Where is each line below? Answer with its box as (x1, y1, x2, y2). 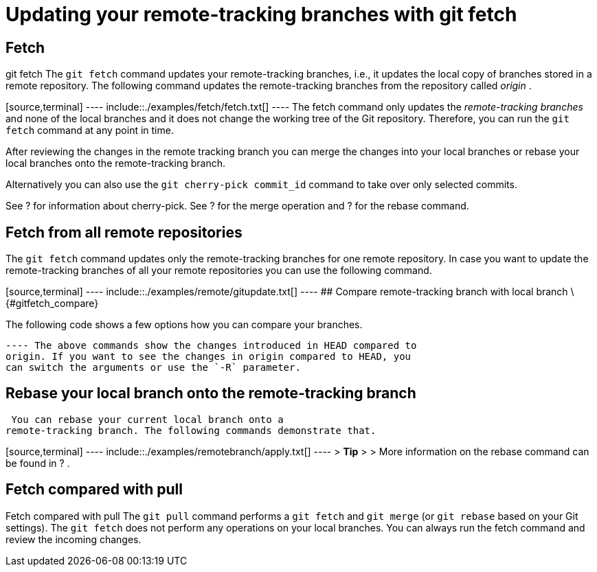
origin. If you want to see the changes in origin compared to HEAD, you (5, 351, 412, 363)
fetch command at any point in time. (5, 124, 174, 137)
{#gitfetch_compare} (5, 297, 99, 310)
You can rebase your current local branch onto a (11, 413, 284, 425)
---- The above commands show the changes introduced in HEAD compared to (5, 340, 417, 352)
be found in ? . (5, 457, 70, 469)
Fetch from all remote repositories (5, 223, 243, 241)
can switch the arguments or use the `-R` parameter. (5, 362, 301, 374)
